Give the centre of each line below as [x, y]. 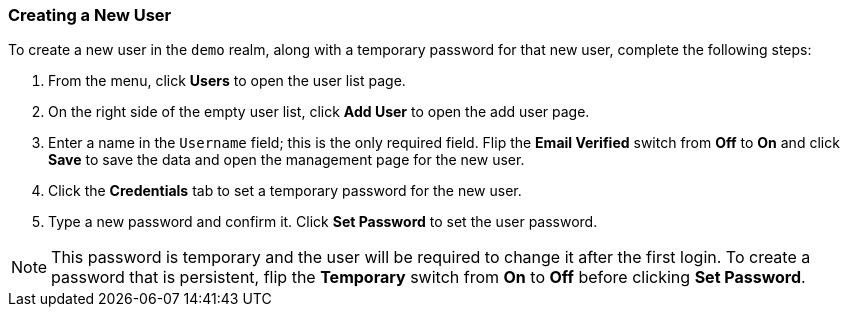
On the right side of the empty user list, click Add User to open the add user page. [319, 112]
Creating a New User [90, 15]
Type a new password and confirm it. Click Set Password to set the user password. [323, 222]
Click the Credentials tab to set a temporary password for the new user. [285, 191]
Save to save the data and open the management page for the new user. [286, 160]
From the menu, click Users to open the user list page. [227, 81]
